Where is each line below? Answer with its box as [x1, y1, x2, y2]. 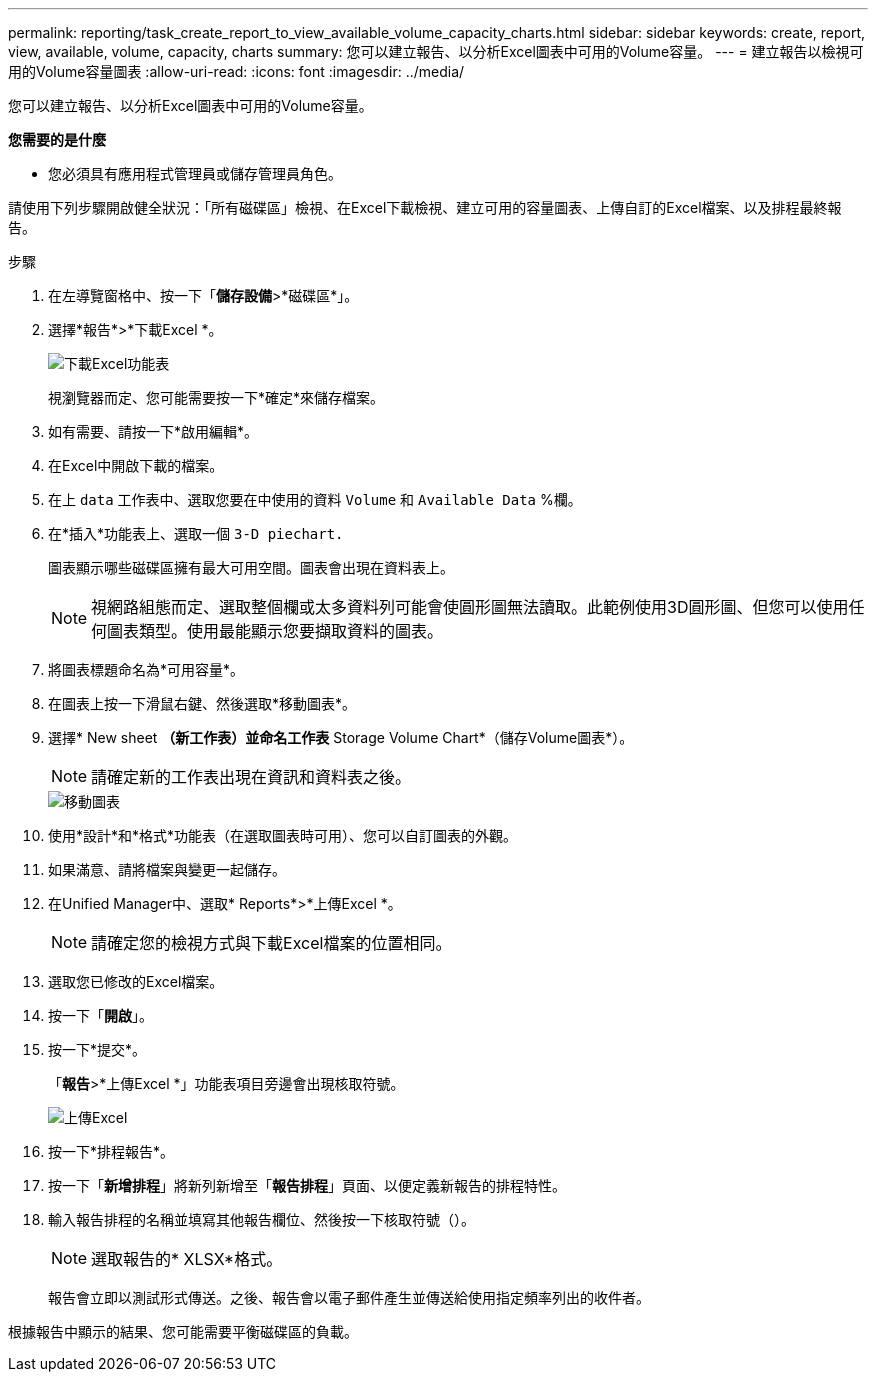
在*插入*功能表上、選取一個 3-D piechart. [48, 525, 344, 542]
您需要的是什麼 [8, 131, 106, 148]
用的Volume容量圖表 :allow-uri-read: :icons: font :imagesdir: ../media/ [8, 63, 465, 80]
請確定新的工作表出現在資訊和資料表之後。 [91, 767, 412, 787]
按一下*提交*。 [48, 1041, 147, 1058]
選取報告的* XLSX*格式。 [91, 1249, 283, 1269]
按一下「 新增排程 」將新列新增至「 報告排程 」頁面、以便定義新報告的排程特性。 [48, 1177, 566, 1194]
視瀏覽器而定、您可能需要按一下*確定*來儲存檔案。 [48, 389, 385, 406]
